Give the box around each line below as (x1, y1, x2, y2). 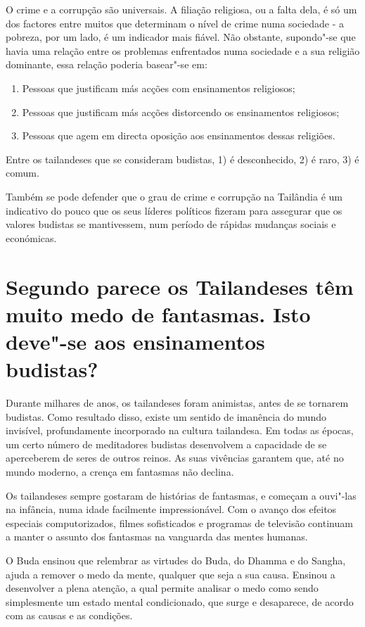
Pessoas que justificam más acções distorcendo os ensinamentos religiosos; (22, 104, 340, 119)
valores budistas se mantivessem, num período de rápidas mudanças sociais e (6, 217, 336, 232)
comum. (6, 165, 39, 180)
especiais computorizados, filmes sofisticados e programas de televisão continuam (6, 515, 353, 530)
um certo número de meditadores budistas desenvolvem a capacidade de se (6, 436, 327, 451)
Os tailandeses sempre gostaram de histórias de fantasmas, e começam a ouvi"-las (6, 488, 357, 502)
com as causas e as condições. (6, 608, 133, 623)
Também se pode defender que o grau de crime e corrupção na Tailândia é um (6, 189, 342, 203)
